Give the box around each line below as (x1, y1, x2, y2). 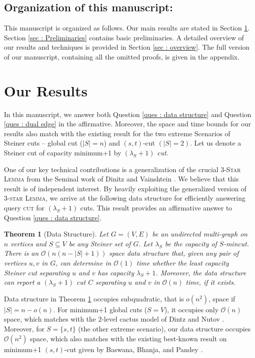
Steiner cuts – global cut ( (4, 138, 83, 148)
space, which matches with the (4, 314, 96, 324)
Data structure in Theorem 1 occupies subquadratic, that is (4, 293, 184, 303)
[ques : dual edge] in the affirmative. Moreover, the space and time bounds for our (4, 119, 251, 129)
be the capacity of (164, 238, 217, 248)
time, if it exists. (186, 277, 236, 287)
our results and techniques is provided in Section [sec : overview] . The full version (4, 42, 250, 52)
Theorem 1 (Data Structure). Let (4, 229, 109, 239)
